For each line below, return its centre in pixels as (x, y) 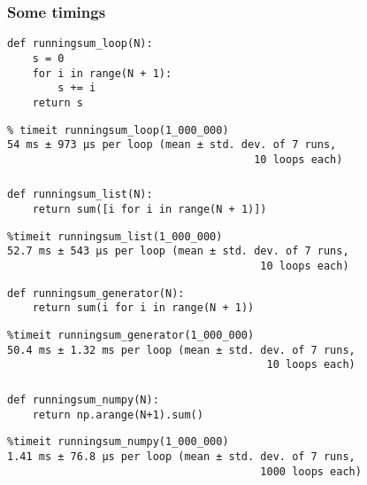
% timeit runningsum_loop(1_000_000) (118, 130)
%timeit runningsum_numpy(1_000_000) (118, 442)
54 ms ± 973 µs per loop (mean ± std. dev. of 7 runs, (172, 145)
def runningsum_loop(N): (80, 44)
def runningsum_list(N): (80, 195)
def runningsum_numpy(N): (83, 399)
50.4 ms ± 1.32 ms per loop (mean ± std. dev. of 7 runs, (181, 350)
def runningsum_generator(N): (96, 293)
